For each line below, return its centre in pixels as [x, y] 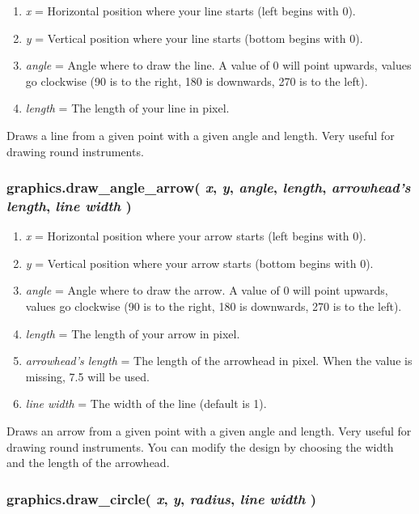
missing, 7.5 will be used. [87, 376]
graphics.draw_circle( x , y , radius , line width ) [161, 498]
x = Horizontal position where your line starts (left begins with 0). [190, 11]
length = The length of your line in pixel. [127, 108]
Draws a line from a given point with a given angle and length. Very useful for [201, 135]
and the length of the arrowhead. [88, 463]
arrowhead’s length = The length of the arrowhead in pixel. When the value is [219, 361]
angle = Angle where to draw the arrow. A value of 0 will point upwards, [207, 290]
